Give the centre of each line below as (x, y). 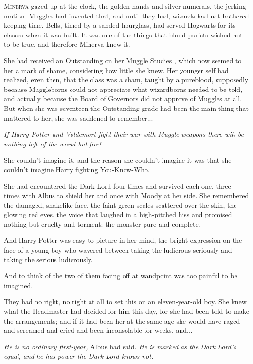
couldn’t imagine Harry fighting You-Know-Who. (77, 169)
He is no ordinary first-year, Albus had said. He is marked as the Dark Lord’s (120, 346)
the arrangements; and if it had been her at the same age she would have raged (122, 320)
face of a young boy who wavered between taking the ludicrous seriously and (118, 250)
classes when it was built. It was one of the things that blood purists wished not (123, 34)
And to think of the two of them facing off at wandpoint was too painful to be (121, 276)
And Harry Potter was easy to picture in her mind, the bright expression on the (123, 240)
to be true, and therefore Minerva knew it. (67, 44)
